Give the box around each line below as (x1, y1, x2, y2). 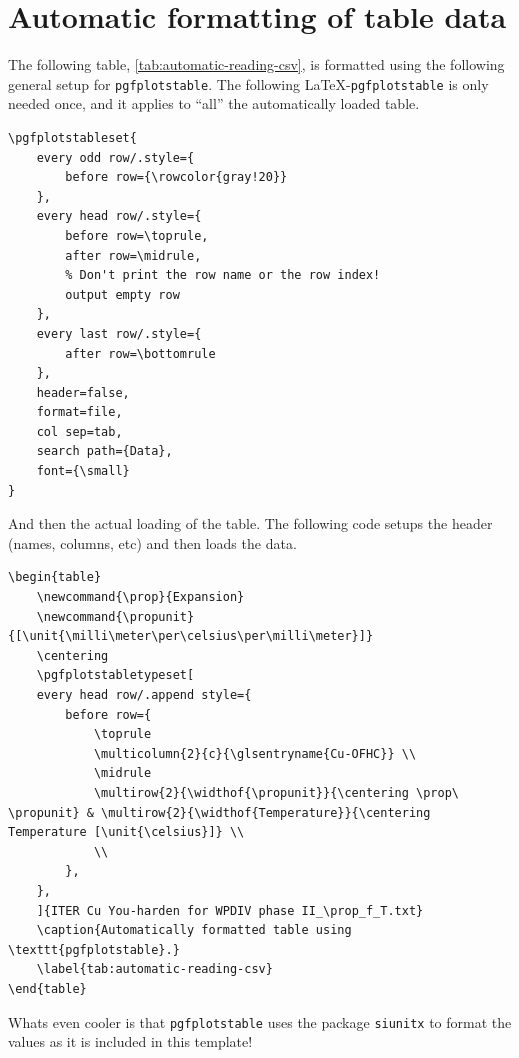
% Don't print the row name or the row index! (65, 268, 381, 283)
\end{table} (8, 981, 87, 996)
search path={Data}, (36, 444, 173, 459)
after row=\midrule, (65, 248, 202, 263)
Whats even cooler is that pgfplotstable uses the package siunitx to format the (8, 1011, 512, 1032)
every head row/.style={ (36, 209, 202, 224)
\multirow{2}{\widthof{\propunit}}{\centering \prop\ (93, 785, 460, 800)
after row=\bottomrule (65, 346, 216, 361)
